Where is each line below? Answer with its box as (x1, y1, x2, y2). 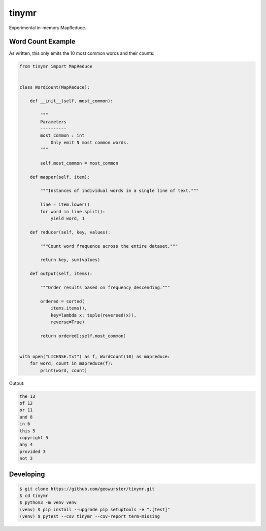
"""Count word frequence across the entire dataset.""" (40, 243, 178, 249)
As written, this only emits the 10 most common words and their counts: (9, 50, 155, 56)
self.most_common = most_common (40, 160, 118, 166)
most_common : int (40, 133, 85, 138)
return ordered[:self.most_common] (40, 333, 127, 339)
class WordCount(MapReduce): (19, 84, 90, 90)
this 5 (19, 428, 35, 434)
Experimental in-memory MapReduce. (9, 25, 86, 31)
